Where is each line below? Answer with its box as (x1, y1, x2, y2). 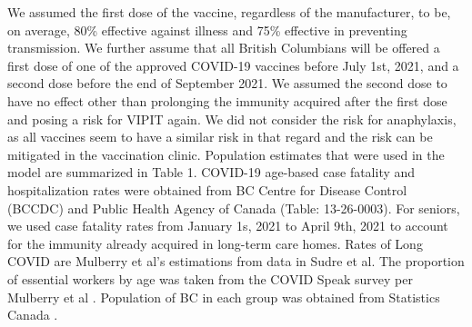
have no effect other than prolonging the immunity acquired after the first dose (7, 91, 447, 110)
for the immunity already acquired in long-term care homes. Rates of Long (7, 233, 423, 253)
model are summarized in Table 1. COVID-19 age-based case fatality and (7, 163, 416, 182)
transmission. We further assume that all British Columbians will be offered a (7, 38, 440, 57)
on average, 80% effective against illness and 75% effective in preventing (7, 20, 407, 39)
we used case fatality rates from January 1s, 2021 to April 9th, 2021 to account (7, 216, 448, 235)
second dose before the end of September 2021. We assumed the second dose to (7, 74, 447, 93)
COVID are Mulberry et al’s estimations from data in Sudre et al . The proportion (7, 252, 465, 271)
